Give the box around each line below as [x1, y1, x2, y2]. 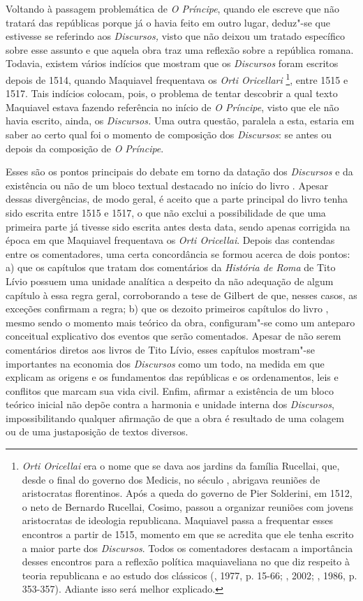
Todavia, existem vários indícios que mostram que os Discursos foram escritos [6, 56, 339, 71]
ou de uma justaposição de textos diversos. [6, 424, 188, 439]
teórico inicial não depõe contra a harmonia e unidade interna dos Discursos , [6, 397, 334, 412]
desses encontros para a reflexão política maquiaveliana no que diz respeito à [22, 554, 350, 569]
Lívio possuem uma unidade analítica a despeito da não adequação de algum [6, 273, 334, 288]
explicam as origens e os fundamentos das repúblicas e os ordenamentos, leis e [6, 370, 339, 384]
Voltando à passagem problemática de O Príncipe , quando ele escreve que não [6, 1, 339, 15]
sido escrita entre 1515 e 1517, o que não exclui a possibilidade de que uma [6, 205, 326, 219]
